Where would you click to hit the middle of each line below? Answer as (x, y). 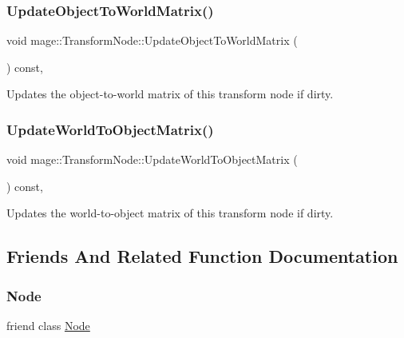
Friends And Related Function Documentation (202, 256)
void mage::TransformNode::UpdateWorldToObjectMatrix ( (152, 159)
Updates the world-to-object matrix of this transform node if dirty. (170, 213)
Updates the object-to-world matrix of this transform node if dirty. (170, 94)
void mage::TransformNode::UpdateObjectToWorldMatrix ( (152, 40)
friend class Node (48, 325)
